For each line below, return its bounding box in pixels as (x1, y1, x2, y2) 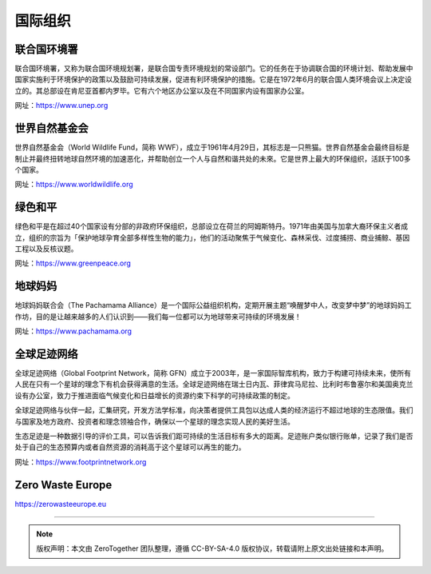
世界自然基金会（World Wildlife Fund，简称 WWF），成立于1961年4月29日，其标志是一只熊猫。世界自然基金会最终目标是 (14, 142, 410, 152)
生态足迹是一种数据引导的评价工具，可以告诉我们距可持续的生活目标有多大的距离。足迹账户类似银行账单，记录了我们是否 (14, 431, 413, 440)
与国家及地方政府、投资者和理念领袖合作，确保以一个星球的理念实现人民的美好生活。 (14, 417, 295, 426)
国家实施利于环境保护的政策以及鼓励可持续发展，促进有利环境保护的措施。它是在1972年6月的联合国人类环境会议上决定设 (14, 74, 413, 84)
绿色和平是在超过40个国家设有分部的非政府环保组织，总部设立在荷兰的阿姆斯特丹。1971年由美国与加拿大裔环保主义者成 (14, 221, 409, 231)
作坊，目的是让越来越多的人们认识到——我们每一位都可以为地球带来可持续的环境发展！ (14, 312, 302, 321)
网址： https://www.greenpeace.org (14, 258, 132, 268)
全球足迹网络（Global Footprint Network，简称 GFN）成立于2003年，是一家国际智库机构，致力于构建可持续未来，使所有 (14, 368, 411, 377)
